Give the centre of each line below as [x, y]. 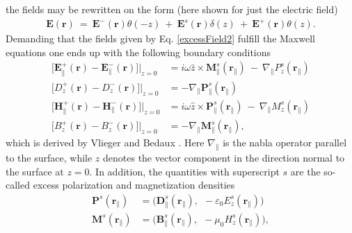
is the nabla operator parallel [285, 143]
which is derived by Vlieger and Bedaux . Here [105, 143]
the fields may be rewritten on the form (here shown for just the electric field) [172, 9]
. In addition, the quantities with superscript [184, 171]
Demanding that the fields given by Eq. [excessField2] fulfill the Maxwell [160, 38]
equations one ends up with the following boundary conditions [138, 52]
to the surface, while [49, 158]
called [18, 185]
